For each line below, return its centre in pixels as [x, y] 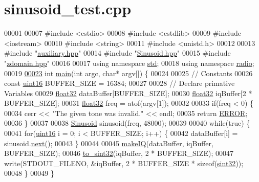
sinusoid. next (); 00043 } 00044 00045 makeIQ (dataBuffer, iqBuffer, [109, 143]
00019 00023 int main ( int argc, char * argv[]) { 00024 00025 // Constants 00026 [128, 73]
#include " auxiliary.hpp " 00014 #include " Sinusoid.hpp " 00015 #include [117, 53]
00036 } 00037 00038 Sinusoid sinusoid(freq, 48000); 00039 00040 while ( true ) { [127, 123]
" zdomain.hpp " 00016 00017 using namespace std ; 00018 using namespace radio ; [129, 63]
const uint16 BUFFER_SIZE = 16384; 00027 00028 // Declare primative [120, 83]
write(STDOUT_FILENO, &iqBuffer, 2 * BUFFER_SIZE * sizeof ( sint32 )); [124, 163]
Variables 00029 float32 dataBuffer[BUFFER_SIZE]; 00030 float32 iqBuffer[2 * [128, 93]
